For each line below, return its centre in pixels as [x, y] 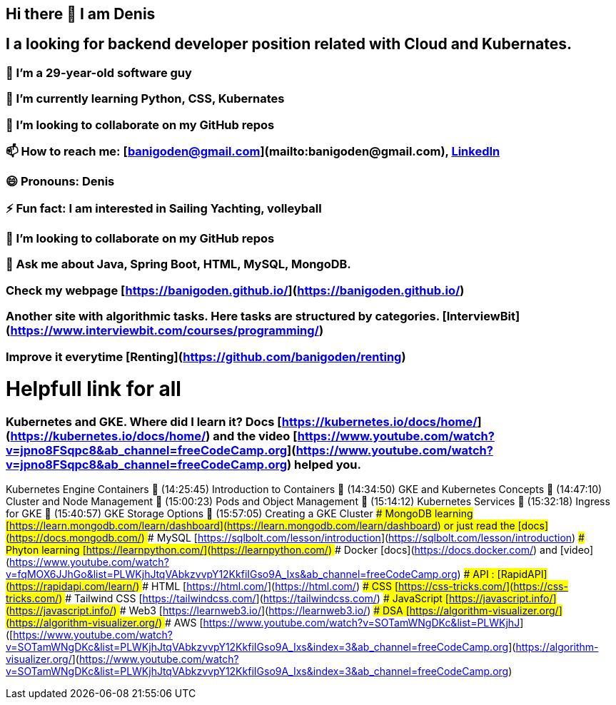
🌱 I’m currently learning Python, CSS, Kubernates [145, 99]
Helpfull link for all [94, 389]
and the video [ [255, 436]
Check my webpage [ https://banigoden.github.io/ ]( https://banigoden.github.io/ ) [235, 290]
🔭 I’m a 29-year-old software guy [99, 72]
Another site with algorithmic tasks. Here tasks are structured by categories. [223, 316]
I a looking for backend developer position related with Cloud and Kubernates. [289, 44]
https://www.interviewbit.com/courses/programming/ [165, 331]
